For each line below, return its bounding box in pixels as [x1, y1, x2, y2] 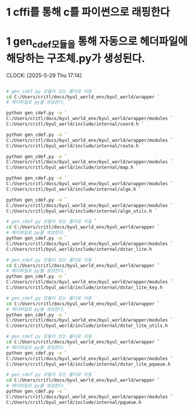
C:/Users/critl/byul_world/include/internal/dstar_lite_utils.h [6, 323, 168, 329]
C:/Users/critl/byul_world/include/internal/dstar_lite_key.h [6, 285, 163, 291]
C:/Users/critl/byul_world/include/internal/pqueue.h [6, 399, 142, 405]
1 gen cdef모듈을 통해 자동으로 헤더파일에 [6, 35, 188, 50]
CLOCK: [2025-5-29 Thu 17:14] [6, 72, 82, 79]
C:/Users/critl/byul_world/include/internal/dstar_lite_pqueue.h [6, 361, 171, 367]
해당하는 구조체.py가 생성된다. [6, 52, 146, 65]
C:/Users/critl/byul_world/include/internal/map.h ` [6, 164, 139, 171]
